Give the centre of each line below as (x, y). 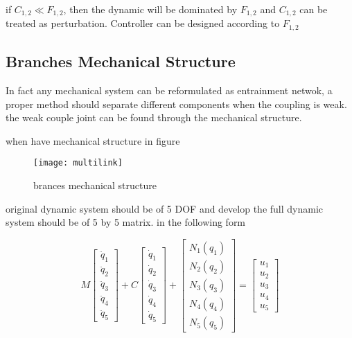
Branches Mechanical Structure (121, 61)
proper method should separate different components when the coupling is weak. (176, 104)
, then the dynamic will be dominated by (150, 9)
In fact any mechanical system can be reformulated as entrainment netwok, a (169, 90)
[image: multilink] (78, 163)
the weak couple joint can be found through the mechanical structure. (154, 117)
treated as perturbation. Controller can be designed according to (143, 23)
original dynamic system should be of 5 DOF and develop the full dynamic (165, 208)
